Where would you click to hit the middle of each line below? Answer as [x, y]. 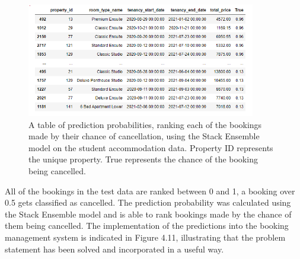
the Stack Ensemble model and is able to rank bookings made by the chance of [148, 214]
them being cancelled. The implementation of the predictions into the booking [147, 226]
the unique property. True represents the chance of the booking [143, 159]
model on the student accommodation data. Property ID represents [151, 147]
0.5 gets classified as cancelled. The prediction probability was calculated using [148, 202]
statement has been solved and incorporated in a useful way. [114, 249]
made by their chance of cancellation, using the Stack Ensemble [144, 136]
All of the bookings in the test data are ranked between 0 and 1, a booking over [150, 191]
